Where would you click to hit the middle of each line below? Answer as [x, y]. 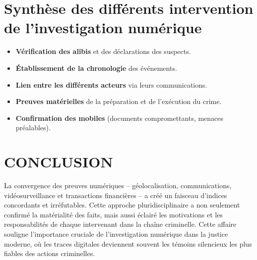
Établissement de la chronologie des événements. [96, 68]
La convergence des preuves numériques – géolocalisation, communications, [118, 185]
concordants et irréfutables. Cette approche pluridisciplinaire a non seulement [122, 205]
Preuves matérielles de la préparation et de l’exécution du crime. [119, 101]
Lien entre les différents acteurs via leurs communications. [111, 84]
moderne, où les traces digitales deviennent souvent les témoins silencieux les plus [128, 243]
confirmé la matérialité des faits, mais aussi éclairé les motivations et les [113, 214]
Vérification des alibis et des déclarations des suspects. [103, 51]
